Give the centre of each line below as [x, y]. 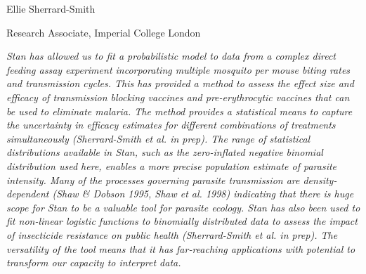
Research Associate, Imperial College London [104, 32]
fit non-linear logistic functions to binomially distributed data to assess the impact [182, 221]
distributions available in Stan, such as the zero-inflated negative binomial [165, 152]
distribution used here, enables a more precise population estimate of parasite [172, 165]
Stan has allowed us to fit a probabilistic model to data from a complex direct [171, 56]
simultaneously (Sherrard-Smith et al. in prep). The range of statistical [158, 138]
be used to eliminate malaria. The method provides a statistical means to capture [179, 111]
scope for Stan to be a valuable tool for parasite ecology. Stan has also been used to [183, 207]
